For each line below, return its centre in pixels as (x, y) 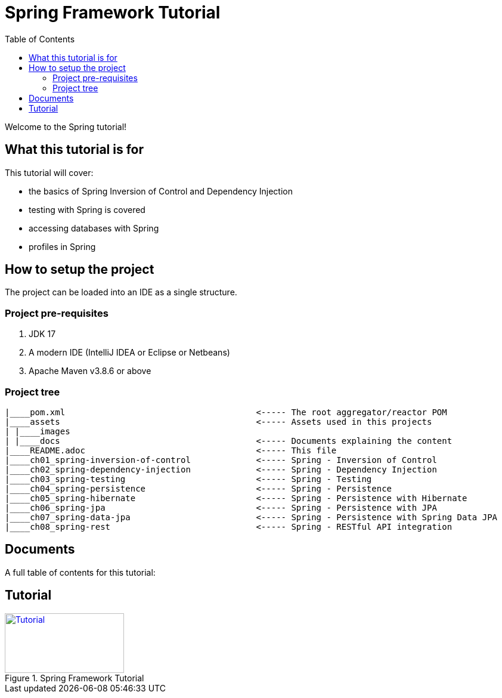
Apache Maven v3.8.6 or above (90, 371)
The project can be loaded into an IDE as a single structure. (121, 292)
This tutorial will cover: (49, 172)
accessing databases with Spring (94, 228)
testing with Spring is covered (87, 209)
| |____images (38, 431)
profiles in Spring (62, 246)
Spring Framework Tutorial (113, 13)
